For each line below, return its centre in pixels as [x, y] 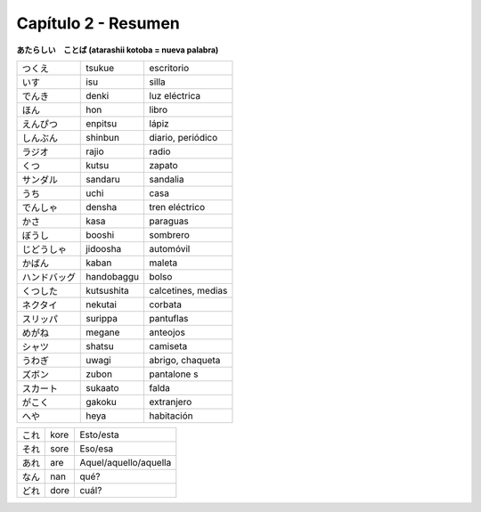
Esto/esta [99, 435]
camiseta [168, 345]
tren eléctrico [177, 207]
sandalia [167, 179]
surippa [102, 318]
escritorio [169, 68]
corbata [166, 305]
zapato [163, 165]
